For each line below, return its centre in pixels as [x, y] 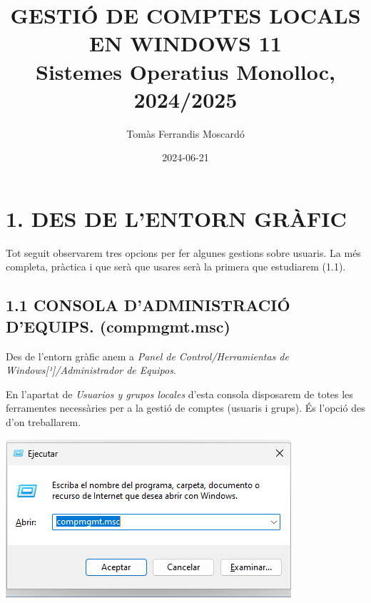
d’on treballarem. [44, 421]
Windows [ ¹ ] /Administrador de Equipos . [91, 370]
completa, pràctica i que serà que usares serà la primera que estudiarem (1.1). [176, 267]
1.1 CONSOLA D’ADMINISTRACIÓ [148, 305]
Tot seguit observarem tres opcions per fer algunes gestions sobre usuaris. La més [183, 252]
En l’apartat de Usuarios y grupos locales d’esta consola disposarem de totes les [179, 394]
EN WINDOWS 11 [185, 43]
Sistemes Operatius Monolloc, [185, 71]
